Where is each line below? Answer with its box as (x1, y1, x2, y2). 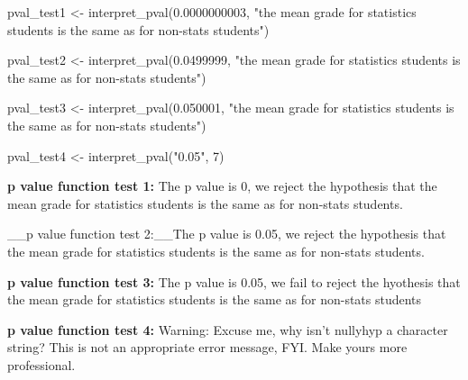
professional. (7, 355, 76, 374)
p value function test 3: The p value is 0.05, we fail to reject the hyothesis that (7, 272, 461, 291)
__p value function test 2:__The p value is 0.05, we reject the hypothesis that (7, 224, 446, 243)
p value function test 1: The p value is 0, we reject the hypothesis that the (7, 176, 437, 195)
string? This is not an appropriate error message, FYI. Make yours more (7, 338, 408, 357)
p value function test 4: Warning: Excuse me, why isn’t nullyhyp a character (7, 320, 448, 339)
